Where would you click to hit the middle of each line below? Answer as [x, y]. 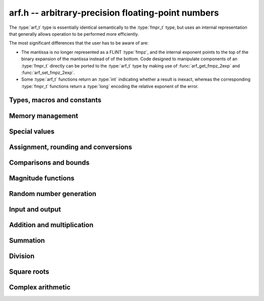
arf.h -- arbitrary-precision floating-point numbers [114, 13]
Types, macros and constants [55, 100]
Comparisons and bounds [49, 162]
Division [22, 256]
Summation [27, 240]
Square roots [29, 271]
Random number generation [53, 194]
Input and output [35, 209]
